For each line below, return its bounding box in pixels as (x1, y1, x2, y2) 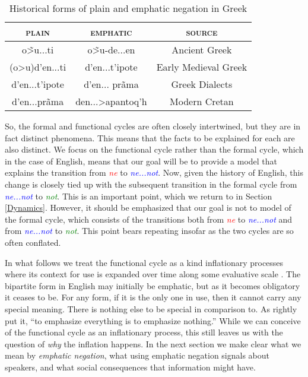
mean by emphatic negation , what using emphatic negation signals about (5, 349, 270, 362)
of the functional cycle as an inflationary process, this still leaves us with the (5, 326, 283, 338)
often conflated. (5, 236, 61, 248)
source (186, 25, 218, 39)
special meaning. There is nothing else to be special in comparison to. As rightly (5, 302, 297, 315)
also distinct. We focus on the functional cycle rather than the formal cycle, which (5, 143, 304, 156)
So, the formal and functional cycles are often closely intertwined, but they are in (5, 120, 301, 132)
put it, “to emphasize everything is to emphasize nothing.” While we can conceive (5, 314, 301, 327)
